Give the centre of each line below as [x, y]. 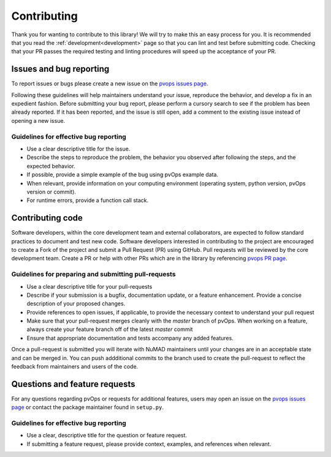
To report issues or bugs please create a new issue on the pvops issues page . [110, 84]
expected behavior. [51, 166]
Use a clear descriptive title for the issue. [78, 149]
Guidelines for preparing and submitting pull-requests [93, 275]
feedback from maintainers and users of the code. [75, 367]
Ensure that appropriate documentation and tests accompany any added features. [130, 338]
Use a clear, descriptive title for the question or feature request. [107, 436]
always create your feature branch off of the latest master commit [110, 329]
